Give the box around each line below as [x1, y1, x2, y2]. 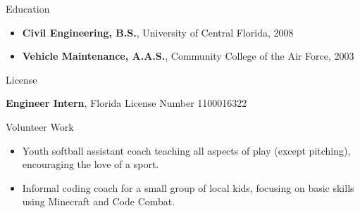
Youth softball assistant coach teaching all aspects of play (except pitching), [22, 143, 351, 157]
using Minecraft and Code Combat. [22, 194, 175, 209]
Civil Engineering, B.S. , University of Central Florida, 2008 [22, 25, 294, 39]
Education [6, 1, 50, 15]
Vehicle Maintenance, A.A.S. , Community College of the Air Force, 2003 [22, 49, 354, 63]
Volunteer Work [6, 119, 74, 134]
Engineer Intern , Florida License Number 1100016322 [6, 96, 247, 110]
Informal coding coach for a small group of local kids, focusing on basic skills [22, 180, 354, 195]
